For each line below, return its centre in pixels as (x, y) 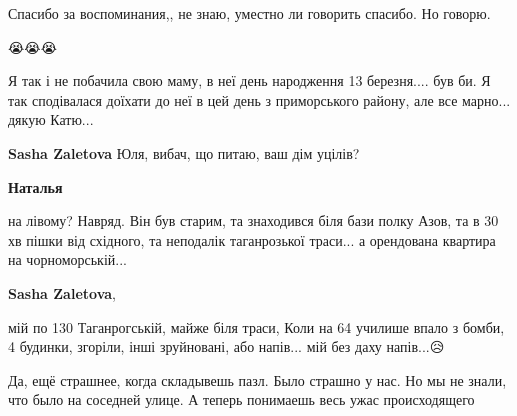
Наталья (35, 186)
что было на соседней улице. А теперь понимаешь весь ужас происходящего (241, 399)
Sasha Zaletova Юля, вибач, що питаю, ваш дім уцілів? (184, 152)
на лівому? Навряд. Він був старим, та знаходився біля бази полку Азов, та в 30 (253, 220)
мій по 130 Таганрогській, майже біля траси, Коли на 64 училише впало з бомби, (256, 326)
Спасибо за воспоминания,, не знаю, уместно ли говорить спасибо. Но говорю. (249, 13)
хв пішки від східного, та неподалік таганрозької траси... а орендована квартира (252, 239)
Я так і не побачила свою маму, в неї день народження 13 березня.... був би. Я (249, 80)
